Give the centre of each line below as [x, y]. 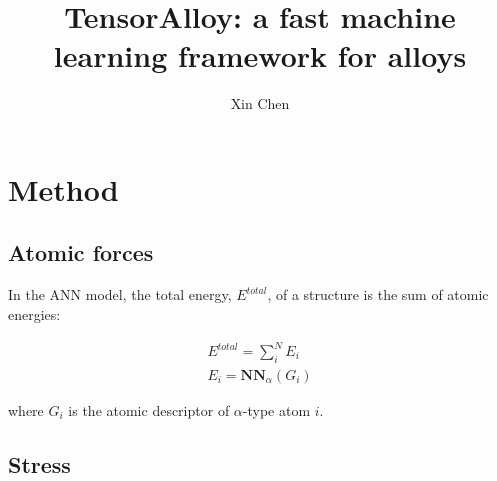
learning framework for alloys [260, 55]
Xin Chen [260, 103]
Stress [39, 463]
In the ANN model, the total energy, [120, 294]
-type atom [276, 409]
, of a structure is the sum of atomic [378, 294]
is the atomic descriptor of [149, 409]
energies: [34, 313]
